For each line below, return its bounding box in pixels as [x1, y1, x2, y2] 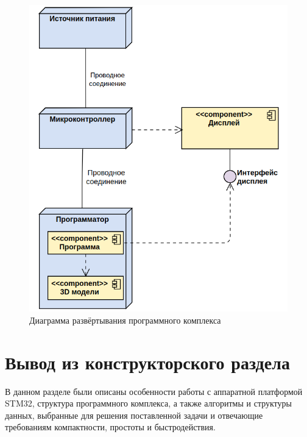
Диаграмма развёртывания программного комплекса [29, 313, 221, 326]
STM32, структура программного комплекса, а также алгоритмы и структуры [5, 397, 292, 410]
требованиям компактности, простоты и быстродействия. [5, 421, 216, 433]
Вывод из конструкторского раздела [5, 349, 290, 374]
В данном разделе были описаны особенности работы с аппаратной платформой [5, 385, 303, 397]
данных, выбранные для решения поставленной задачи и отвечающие [5, 408, 263, 421]
